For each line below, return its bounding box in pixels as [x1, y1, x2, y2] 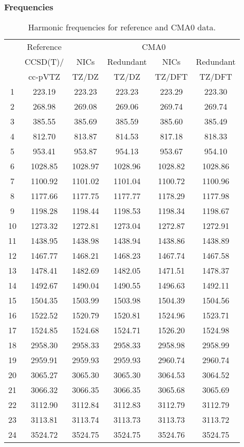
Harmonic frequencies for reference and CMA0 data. [28, 21, 216, 33]
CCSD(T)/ [25, 56, 64, 68]
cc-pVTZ [28, 70, 61, 83]
